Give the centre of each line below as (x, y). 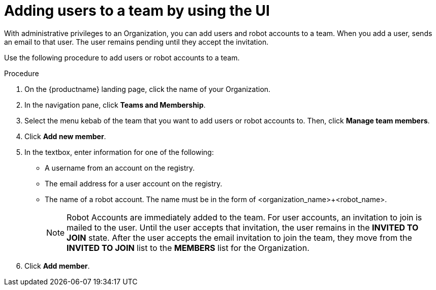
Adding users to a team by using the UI (137, 11)
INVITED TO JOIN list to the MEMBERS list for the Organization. (188, 248)
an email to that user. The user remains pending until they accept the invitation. (136, 42)
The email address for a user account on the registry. (134, 183)
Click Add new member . (65, 136)
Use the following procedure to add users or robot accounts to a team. (122, 57)
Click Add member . (57, 266)
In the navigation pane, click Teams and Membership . (115, 105)
